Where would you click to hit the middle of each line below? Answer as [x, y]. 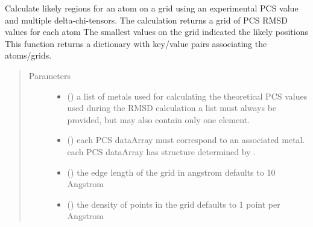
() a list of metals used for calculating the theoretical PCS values [187, 96]
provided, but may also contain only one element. [158, 119]
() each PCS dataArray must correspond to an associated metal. [186, 140]
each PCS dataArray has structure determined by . [162, 151]
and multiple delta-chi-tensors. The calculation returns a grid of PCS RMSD [146, 20]
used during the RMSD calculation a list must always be [172, 108]
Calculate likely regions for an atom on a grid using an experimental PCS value [152, 8]
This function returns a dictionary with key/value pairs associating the [136, 43]
